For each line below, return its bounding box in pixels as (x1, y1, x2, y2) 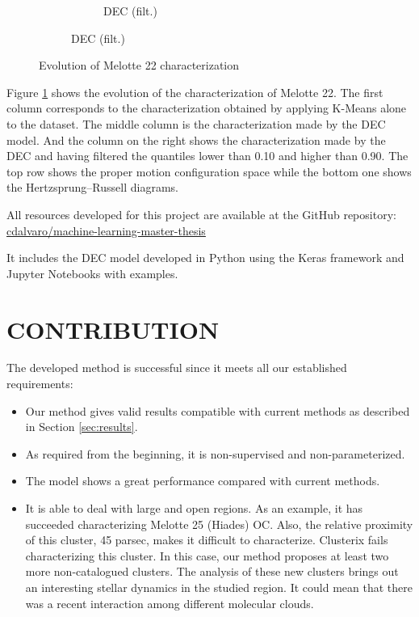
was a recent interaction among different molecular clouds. (25, 594, 314, 611)
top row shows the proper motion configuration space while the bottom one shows (6, 163, 412, 180)
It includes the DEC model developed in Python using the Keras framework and (6, 249, 404, 266)
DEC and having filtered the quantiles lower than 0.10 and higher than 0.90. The (6, 147, 409, 164)
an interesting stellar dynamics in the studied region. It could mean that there (25, 578, 413, 595)
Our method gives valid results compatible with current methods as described (25, 402, 410, 419)
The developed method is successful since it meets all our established (6, 359, 347, 376)
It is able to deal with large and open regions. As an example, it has (25, 500, 363, 516)
